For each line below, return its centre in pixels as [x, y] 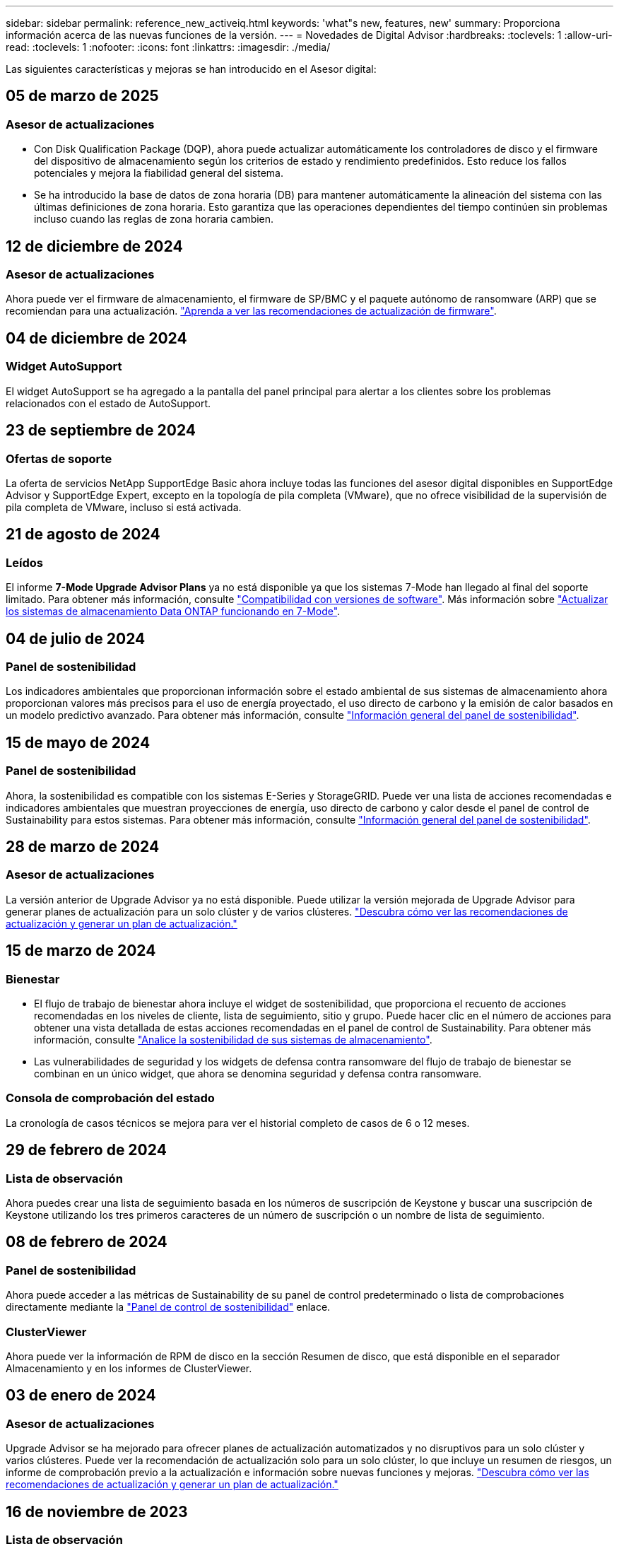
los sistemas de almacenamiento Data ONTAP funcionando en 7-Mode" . [173, 612]
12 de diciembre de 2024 [94, 246]
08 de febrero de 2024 [87, 1242]
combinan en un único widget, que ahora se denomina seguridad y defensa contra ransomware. [258, 1073]
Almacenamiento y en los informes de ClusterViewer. [129, 1368]
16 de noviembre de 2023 [97, 1511]
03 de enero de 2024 [81, 1396]
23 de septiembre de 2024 [101, 431]
